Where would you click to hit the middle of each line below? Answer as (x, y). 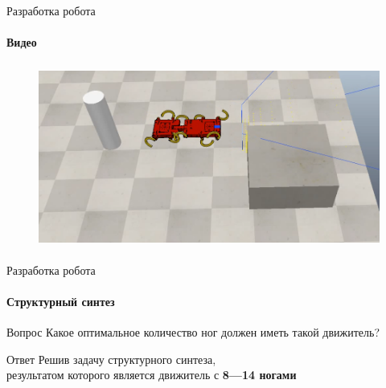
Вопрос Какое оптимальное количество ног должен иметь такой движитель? (193, 332)
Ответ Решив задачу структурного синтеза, (111, 359)
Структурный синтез (61, 301)
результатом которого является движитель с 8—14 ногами (152, 375)
